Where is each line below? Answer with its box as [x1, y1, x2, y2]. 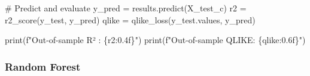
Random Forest [5, 59, 81, 74]
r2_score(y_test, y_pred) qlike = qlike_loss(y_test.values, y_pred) [5, 13, 256, 26]
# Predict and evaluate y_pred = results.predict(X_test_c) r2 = [5, 2, 247, 14]
